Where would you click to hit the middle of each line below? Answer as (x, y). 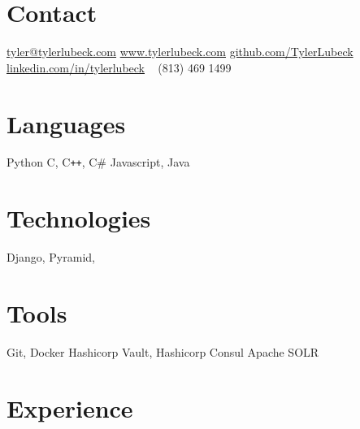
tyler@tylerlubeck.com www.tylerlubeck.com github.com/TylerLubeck (180, 52)
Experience (70, 407)
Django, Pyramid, (51, 257)
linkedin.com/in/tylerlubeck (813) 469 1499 (119, 67)
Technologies (79, 218)
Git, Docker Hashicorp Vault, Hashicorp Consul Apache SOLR (163, 351)
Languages (66, 123)
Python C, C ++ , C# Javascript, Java (98, 162)
